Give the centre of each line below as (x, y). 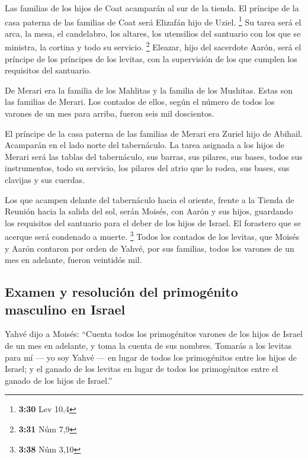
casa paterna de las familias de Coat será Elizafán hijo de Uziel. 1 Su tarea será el (153, 21)
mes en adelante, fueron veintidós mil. (73, 260)
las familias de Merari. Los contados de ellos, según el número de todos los (140, 102)
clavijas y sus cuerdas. (45, 180)
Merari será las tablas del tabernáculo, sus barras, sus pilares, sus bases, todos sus (154, 156)
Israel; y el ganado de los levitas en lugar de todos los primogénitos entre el (142, 369)
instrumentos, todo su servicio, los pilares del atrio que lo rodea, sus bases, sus (147, 168)
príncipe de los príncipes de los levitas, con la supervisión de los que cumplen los (151, 58)
